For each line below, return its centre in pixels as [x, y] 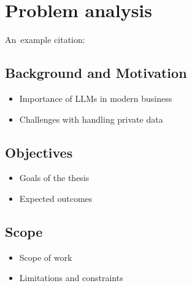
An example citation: [45, 40]
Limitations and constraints [71, 278]
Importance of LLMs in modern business [96, 98]
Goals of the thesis [54, 178]
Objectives [39, 152]
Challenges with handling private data [91, 119]
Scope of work [46, 257]
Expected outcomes [56, 198]
